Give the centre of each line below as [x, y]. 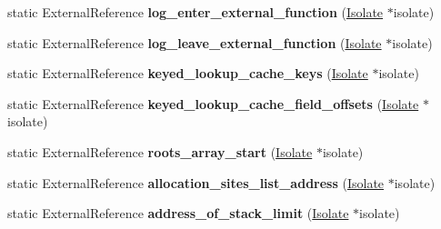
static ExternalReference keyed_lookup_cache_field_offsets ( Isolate [213, 103]
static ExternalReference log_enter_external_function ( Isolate [195, 12]
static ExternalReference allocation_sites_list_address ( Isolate [196, 182]
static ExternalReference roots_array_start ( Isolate [160, 151]
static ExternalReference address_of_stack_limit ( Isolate [178, 213]
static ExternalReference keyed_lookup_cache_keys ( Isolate [188, 73]
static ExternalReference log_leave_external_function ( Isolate [195, 42]
